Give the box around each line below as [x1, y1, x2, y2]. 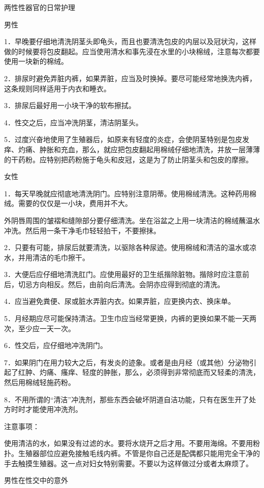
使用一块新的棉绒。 [4, 56, 68, 66]
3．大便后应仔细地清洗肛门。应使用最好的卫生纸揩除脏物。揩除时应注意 [4, 269, 242, 280]
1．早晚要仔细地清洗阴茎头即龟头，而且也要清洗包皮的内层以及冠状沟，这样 [4, 36, 256, 47]
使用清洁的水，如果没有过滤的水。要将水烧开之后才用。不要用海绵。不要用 [4, 438, 253, 448]
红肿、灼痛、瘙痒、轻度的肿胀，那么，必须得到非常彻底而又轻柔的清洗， [18, 367, 260, 377]
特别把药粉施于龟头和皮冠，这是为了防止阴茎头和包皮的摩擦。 [46, 154, 253, 164]
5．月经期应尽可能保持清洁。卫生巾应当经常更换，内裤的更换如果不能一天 [4, 313, 249, 324]
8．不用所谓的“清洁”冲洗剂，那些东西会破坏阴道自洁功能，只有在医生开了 [4, 394, 249, 404]
